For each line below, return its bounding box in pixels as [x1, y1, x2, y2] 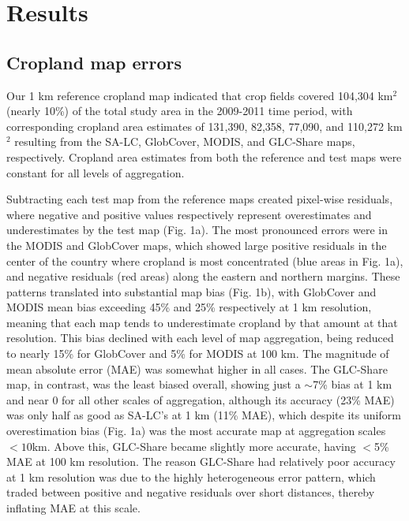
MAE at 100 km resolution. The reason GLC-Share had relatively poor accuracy [6, 453, 396, 470]
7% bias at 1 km [313, 376, 392, 393]
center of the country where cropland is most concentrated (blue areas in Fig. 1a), [6, 252, 403, 269]
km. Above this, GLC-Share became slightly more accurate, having [32, 437, 356, 454]
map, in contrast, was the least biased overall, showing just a [6, 376, 301, 393]
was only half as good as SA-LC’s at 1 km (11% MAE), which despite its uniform [6, 407, 401, 423]
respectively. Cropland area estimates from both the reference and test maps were [6, 148, 402, 165]
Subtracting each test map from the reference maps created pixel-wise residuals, [6, 191, 393, 207]
